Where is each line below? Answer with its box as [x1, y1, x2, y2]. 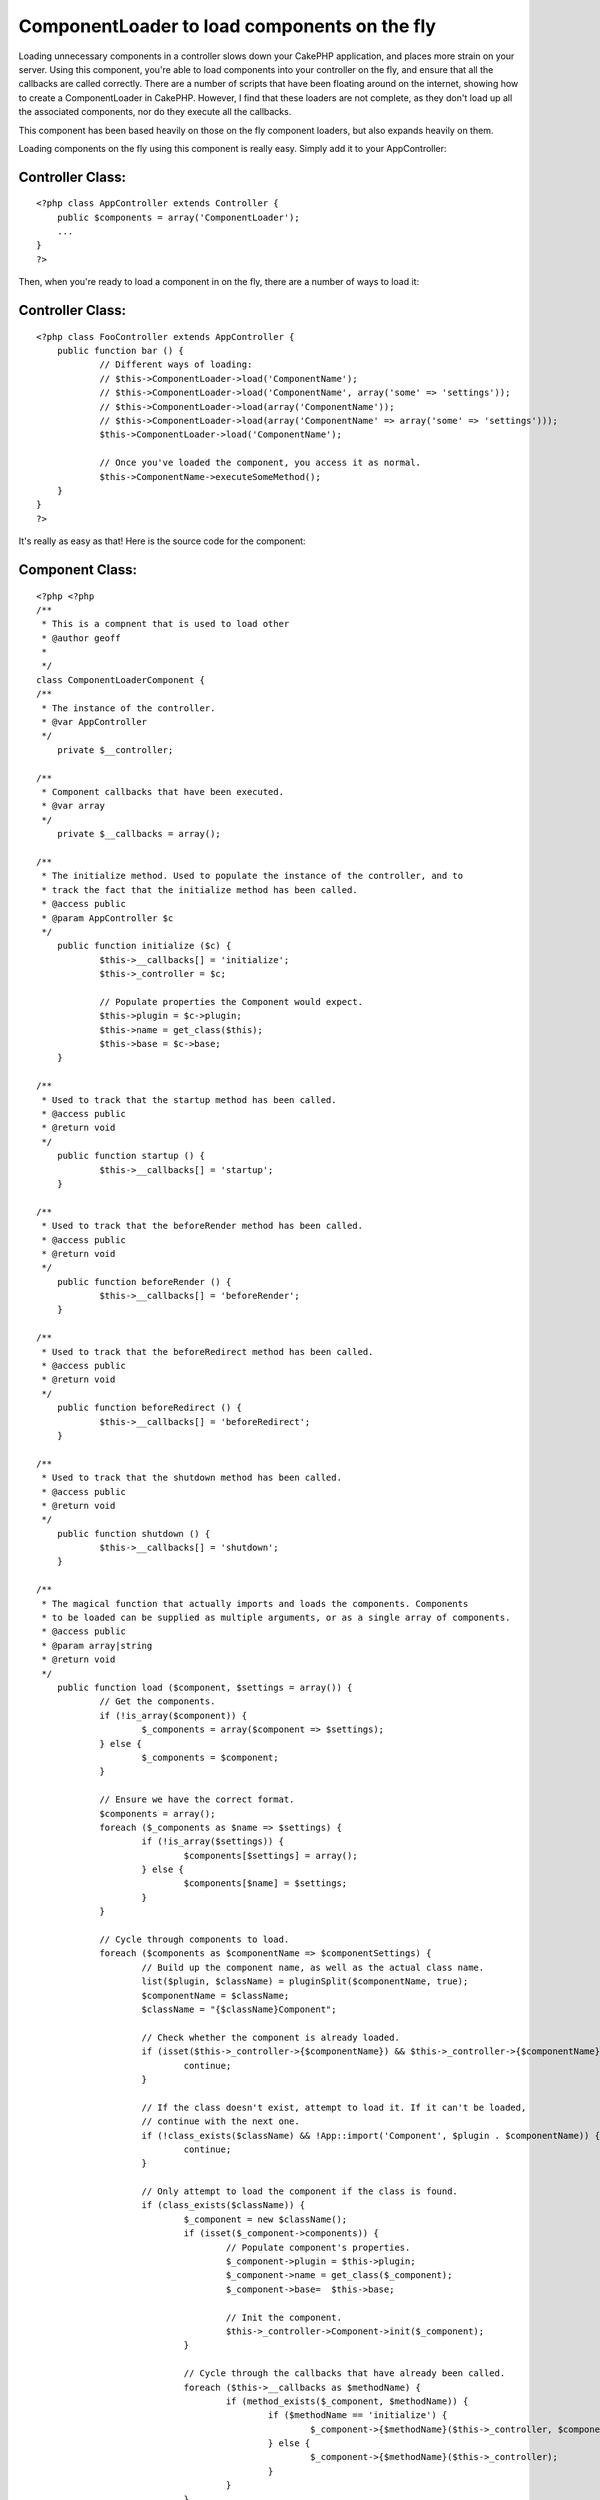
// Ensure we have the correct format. [99, 1794, 295, 1805]
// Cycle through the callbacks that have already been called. [183, 2368, 506, 2379]
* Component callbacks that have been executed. [41, 786, 285, 797]
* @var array [41, 800, 105, 812]
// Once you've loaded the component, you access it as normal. [99, 457, 422, 469]
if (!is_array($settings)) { [141, 1836, 285, 1847]
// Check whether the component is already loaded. [141, 2031, 400, 2043]
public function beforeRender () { [56, 1276, 232, 1287]
